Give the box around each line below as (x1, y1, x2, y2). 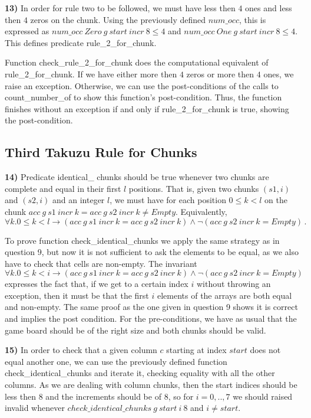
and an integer (52, 194, 105, 206)
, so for (168, 390, 194, 402)
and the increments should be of (45, 390, 161, 402)
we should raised (233, 390, 293, 402)
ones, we (263, 67, 294, 80)
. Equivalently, (176, 205, 227, 217)
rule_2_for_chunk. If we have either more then (5, 67, 177, 80)
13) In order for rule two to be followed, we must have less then (5, 2, 236, 14)
